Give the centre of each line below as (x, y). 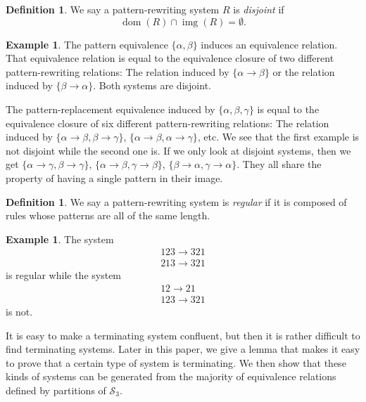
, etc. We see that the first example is (278, 137)
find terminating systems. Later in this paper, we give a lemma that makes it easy (183, 349)
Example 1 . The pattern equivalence (87, 44)
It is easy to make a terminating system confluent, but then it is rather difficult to (183, 335)
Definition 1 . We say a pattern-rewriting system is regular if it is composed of (176, 201)
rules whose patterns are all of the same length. (108, 215)
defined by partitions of (56, 390)
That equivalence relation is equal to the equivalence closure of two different (170, 58)
